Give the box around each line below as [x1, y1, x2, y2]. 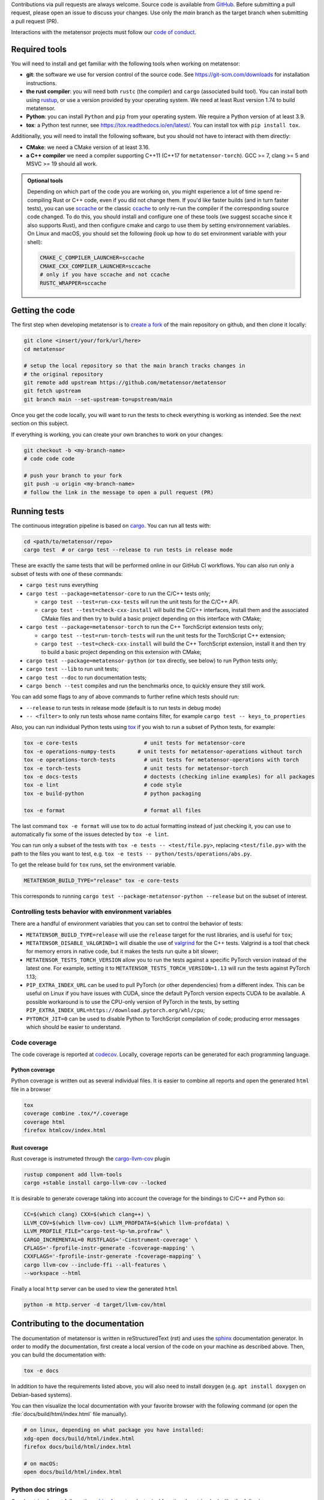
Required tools [11, 44, 67, 54]
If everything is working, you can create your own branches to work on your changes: [11, 431, 223, 438]
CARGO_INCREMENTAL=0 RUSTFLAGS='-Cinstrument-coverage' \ [23, 1236, 198, 1243]
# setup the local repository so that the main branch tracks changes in [23, 362, 245, 369]
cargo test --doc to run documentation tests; [26, 674, 147, 681]
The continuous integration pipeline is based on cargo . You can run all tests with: [11, 522, 211, 529]
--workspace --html [23, 1270, 81, 1277]
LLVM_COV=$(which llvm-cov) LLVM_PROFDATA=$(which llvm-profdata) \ [23, 1219, 230, 1226]
